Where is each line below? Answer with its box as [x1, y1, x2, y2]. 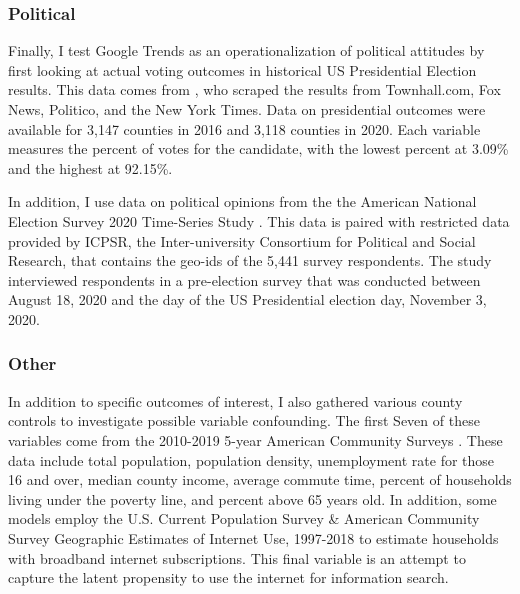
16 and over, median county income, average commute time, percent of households [8, 469, 512, 490]
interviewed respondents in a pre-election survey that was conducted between [8, 269, 481, 290]
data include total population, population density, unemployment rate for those [8, 449, 495, 470]
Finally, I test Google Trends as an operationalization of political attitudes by [8, 40, 485, 61]
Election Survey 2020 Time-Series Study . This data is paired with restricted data [8, 210, 510, 231]
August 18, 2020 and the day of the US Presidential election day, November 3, [8, 289, 487, 310]
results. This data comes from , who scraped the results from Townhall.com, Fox [8, 79, 501, 100]
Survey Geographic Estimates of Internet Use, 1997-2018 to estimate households [8, 527, 499, 548]
